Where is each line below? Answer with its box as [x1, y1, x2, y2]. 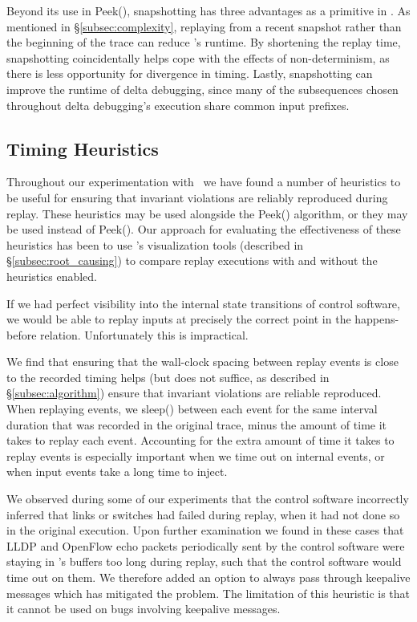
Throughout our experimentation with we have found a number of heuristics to [6, 173, 401, 190]
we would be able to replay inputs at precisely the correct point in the [6, 311, 351, 327]
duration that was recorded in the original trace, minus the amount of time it [6, 416, 387, 433]
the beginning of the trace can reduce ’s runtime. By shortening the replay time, [6, 34, 401, 51]
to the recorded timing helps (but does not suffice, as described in [6, 368, 330, 385]
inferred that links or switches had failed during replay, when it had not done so [6, 506, 400, 522]
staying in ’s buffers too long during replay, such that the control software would [6, 553, 402, 570]
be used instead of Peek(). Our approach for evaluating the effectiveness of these [6, 221, 401, 238]
